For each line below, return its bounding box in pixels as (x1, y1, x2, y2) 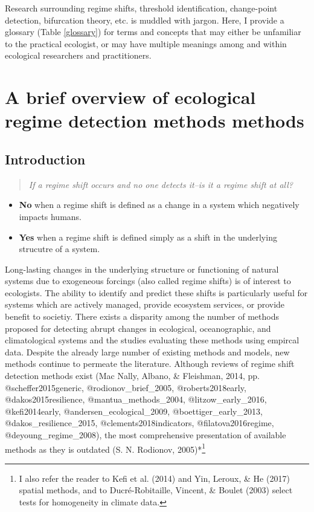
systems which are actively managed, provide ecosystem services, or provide (5, 298, 285, 311)
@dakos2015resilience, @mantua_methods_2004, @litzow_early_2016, (5, 393, 267, 406)
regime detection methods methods (5, 108, 304, 133)
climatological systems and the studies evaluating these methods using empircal (5, 334, 300, 346)
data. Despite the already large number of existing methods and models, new (5, 345, 290, 358)
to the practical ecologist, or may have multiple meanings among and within (5, 37, 287, 50)
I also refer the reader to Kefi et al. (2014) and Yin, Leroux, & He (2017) (19, 471, 290, 484)
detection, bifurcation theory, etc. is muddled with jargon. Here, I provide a (5, 13, 284, 26)
